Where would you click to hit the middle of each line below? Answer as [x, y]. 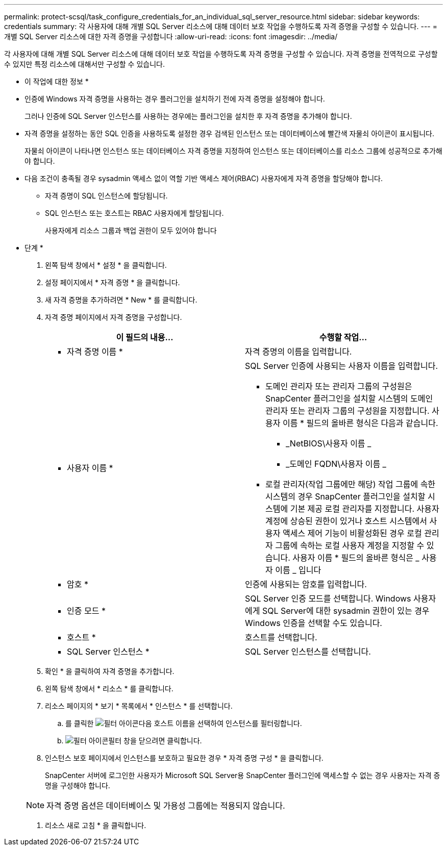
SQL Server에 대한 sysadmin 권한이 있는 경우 [346, 611]
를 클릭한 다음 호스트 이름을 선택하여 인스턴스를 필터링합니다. [184, 723]
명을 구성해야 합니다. [78, 785]
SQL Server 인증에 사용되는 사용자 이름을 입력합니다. [342, 366]
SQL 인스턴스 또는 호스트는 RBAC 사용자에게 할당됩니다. [134, 213]
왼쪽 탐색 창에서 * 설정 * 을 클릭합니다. [106, 265]
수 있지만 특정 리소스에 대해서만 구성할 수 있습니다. [84, 64]
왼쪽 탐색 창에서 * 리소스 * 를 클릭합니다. [109, 689]
